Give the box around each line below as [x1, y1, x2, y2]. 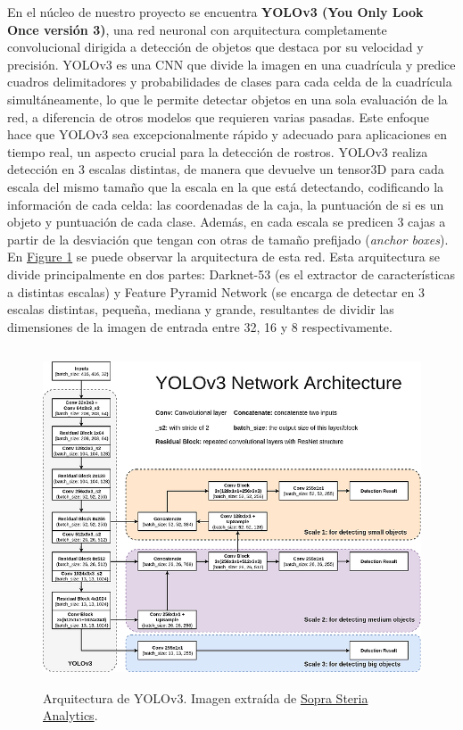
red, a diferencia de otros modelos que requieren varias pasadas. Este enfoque [7, 107, 429, 126]
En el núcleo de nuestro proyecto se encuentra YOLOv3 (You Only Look [7, 3, 424, 21]
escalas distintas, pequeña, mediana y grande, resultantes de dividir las [7, 300, 394, 319]
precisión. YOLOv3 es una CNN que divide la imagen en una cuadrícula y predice [7, 54, 456, 73]
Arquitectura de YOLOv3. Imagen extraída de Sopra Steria [43, 688, 368, 707]
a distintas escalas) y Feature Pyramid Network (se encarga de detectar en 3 [7, 282, 425, 301]
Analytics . [43, 706, 98, 725]
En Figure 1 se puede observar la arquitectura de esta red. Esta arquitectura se [7, 247, 441, 266]
